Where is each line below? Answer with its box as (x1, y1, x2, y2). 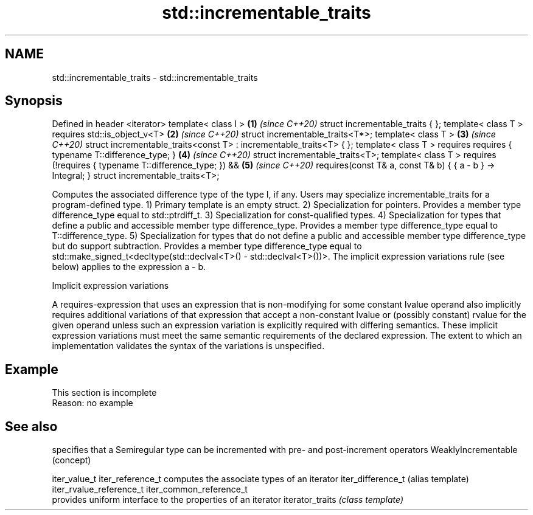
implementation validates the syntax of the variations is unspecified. (52, 340, 325, 351)
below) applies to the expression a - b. (52, 261, 206, 272)
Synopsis (5, 93, 63, 109)
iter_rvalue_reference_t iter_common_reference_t (52, 484, 248, 495)
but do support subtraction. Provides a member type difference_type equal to (52, 241, 362, 252)
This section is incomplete (52, 387, 157, 398)
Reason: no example (52, 398, 133, 409)
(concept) (52, 455, 91, 466)
